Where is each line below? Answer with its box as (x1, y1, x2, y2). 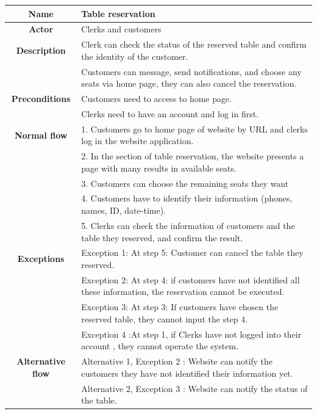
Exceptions (17, 252, 65, 265)
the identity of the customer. (81, 49, 188, 62)
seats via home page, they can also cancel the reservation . (81, 77, 297, 90)
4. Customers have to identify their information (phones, (81, 192, 293, 205)
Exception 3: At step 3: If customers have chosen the (81, 300, 279, 313)
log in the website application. (81, 134, 194, 147)
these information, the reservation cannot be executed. (81, 285, 285, 298)
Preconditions (11, 92, 71, 105)
